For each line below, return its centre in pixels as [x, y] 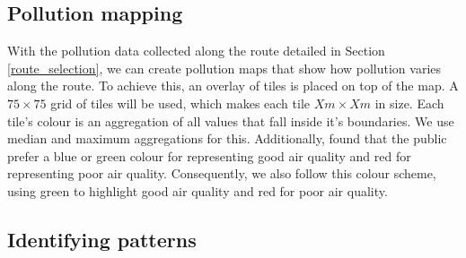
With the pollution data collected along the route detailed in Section [196, 51]
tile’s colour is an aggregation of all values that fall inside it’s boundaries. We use [231, 120]
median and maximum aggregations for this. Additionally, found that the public [227, 138]
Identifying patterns [102, 239]
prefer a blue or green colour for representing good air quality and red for [209, 155]
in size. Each [409, 103]
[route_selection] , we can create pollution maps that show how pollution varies [224, 68]
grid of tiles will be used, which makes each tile [180, 103]
